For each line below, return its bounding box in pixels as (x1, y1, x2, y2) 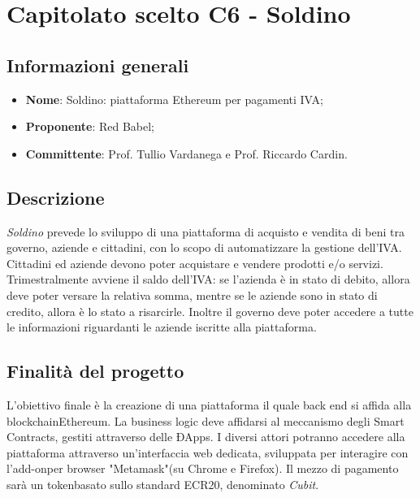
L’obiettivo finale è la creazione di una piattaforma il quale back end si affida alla (6, 396, 412, 413)
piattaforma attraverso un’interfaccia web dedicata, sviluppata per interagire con (6, 444, 409, 461)
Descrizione (6, 184, 105, 210)
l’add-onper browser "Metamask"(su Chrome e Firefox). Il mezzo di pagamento (6, 460, 399, 477)
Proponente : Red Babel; (25, 118, 154, 135)
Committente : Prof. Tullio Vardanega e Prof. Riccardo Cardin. (25, 145, 348, 162)
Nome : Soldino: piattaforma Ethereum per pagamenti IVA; (25, 90, 323, 107)
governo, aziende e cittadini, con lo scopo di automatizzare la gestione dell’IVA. (6, 239, 402, 256)
